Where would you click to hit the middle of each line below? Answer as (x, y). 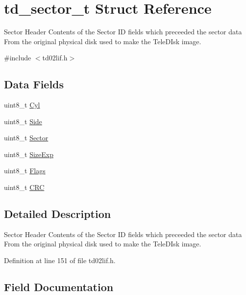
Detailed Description (58, 214)
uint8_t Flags (25, 171)
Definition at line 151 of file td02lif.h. (60, 260)
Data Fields (34, 84)
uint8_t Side (23, 121)
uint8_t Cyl (22, 105)
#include (18, 58)
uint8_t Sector (26, 138)
